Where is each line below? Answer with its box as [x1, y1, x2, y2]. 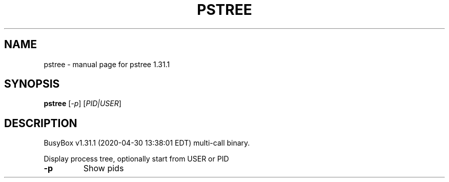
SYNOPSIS [4, 77, 60, 91]
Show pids [83, 163, 124, 174]
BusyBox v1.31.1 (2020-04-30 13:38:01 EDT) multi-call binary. [44, 138, 250, 148]
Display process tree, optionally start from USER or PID [44, 154, 229, 164]
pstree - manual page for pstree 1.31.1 [44, 59, 170, 69]
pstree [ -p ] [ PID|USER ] [44, 99, 121, 108]
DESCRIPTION [4, 116, 77, 130]
